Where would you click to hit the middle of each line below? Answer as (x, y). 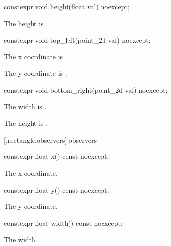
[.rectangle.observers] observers (50, 139)
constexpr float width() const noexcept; (63, 222)
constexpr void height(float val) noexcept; (67, 6)
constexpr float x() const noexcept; (57, 156)
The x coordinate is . (35, 56)
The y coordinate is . (35, 73)
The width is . (25, 106)
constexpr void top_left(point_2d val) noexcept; (77, 40)
